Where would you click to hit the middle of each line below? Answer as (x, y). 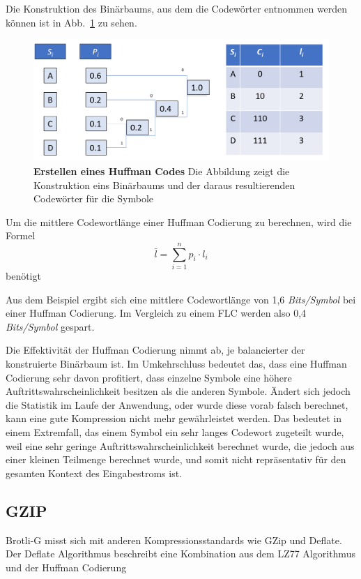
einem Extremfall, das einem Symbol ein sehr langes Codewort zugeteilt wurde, (175, 431)
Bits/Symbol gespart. (50, 326)
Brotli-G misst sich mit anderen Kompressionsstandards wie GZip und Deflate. (174, 540)
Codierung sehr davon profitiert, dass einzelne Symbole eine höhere (149, 377)
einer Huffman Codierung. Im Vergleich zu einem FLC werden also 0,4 (156, 313)
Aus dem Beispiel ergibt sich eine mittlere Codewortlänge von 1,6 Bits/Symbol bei (181, 299)
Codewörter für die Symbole (94, 198)
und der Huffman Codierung (66, 567)
